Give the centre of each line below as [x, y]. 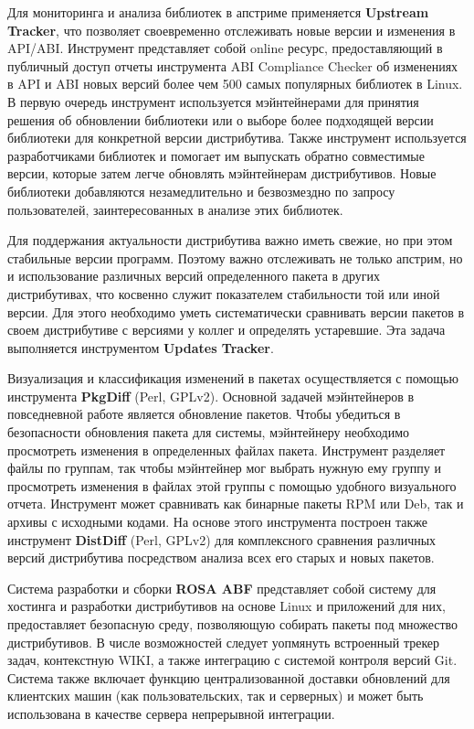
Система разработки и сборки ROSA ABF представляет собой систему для [222, 588]
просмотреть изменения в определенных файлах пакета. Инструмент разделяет [226, 450]
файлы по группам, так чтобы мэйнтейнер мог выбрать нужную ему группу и [224, 468]
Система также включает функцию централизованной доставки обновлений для [229, 677]
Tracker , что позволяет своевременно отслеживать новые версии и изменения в [232, 30]
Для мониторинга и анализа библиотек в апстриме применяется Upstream [218, 12]
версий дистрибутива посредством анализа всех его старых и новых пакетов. [221, 557]
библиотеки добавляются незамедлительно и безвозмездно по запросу [201, 191]
